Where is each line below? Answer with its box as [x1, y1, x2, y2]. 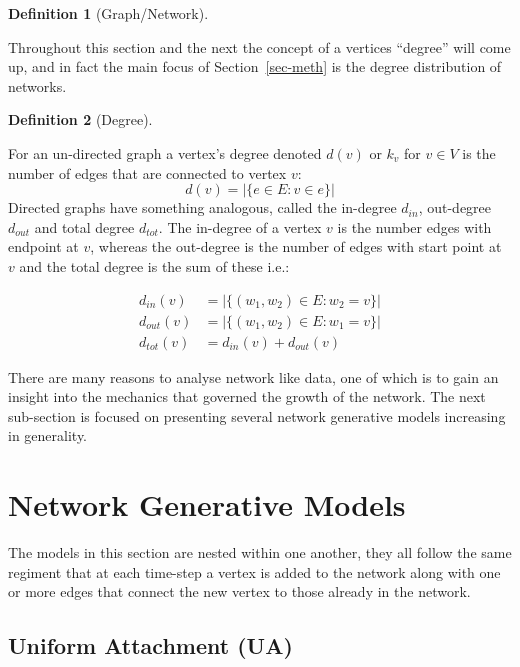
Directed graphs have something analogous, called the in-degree [8, 197, 397, 218]
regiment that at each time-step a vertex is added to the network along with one [8, 561, 501, 582]
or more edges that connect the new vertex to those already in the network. [8, 581, 471, 602]
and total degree [34, 216, 135, 237]
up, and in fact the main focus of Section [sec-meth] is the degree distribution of [8, 56, 502, 77]
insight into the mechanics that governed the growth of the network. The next [8, 386, 486, 407]
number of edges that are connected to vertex [8, 162, 287, 183]
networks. [8, 75, 67, 96]
